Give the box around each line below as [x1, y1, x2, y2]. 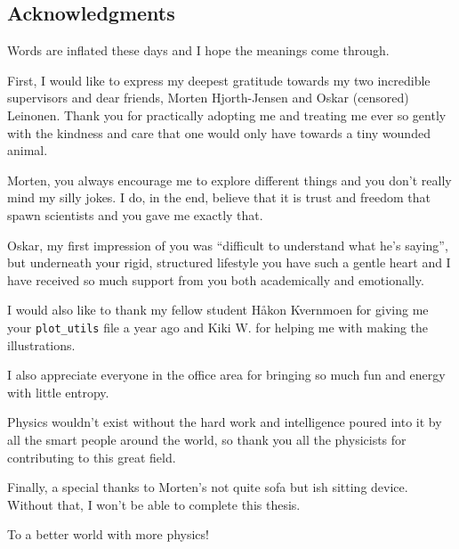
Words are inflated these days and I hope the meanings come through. [7, 41, 390, 60]
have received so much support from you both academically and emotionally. [7, 270, 424, 289]
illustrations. [7, 335, 76, 354]
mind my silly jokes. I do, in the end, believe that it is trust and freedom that [7, 188, 431, 207]
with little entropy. [7, 382, 109, 401]
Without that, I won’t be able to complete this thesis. [7, 495, 301, 513]
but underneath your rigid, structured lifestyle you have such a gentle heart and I [7, 253, 451, 272]
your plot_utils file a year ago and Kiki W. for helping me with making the [7, 317, 429, 336]
